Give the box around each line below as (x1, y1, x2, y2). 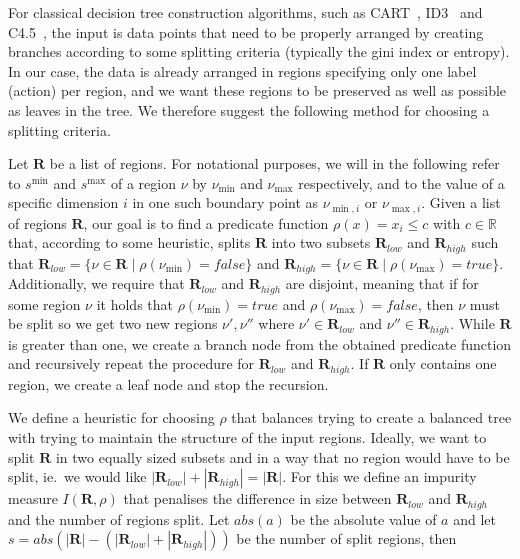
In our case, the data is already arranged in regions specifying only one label (8, 60, 477, 81)
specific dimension (8, 192, 119, 213)
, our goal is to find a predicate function (83, 212, 329, 233)
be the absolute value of (290, 508, 437, 529)
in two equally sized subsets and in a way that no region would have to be (55, 446, 510, 467)
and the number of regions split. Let (8, 508, 230, 529)
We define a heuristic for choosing (8, 407, 215, 428)
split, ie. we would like (8, 466, 147, 487)
